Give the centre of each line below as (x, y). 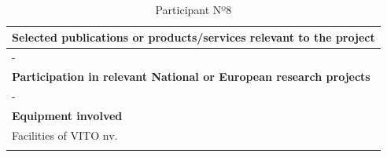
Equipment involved (67, 115)
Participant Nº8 (193, 9)
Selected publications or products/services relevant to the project (193, 37)
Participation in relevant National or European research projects (191, 77)
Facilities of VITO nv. (65, 135)
